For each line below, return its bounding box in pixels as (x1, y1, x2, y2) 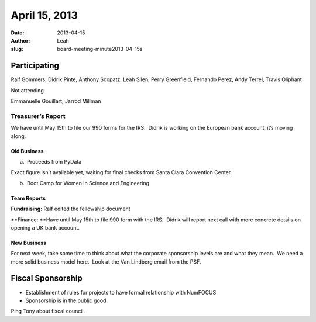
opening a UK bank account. (11, 224, 80, 231)
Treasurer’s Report (11, 112, 66, 120)
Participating (11, 61, 60, 71)
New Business (11, 239, 47, 246)
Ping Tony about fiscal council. (11, 307, 85, 315)
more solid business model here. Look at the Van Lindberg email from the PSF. (11, 258, 201, 265)
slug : (11, 46, 23, 53)
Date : (11, 29, 25, 36)
